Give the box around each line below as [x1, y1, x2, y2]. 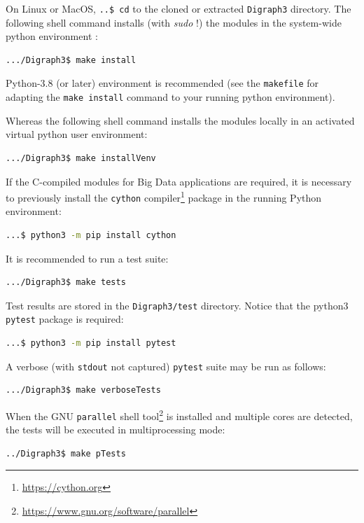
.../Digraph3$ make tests [6, 277, 126, 288]
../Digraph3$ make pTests [6, 448, 126, 459]
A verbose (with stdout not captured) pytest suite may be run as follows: [6, 358, 326, 373]
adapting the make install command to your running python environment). [6, 90, 335, 104]
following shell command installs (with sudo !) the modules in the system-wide [6, 15, 342, 29]
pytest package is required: [6, 312, 124, 326]
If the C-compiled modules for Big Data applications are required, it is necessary [6, 174, 352, 188]
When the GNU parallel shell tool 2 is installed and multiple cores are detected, [6, 406, 353, 423]
